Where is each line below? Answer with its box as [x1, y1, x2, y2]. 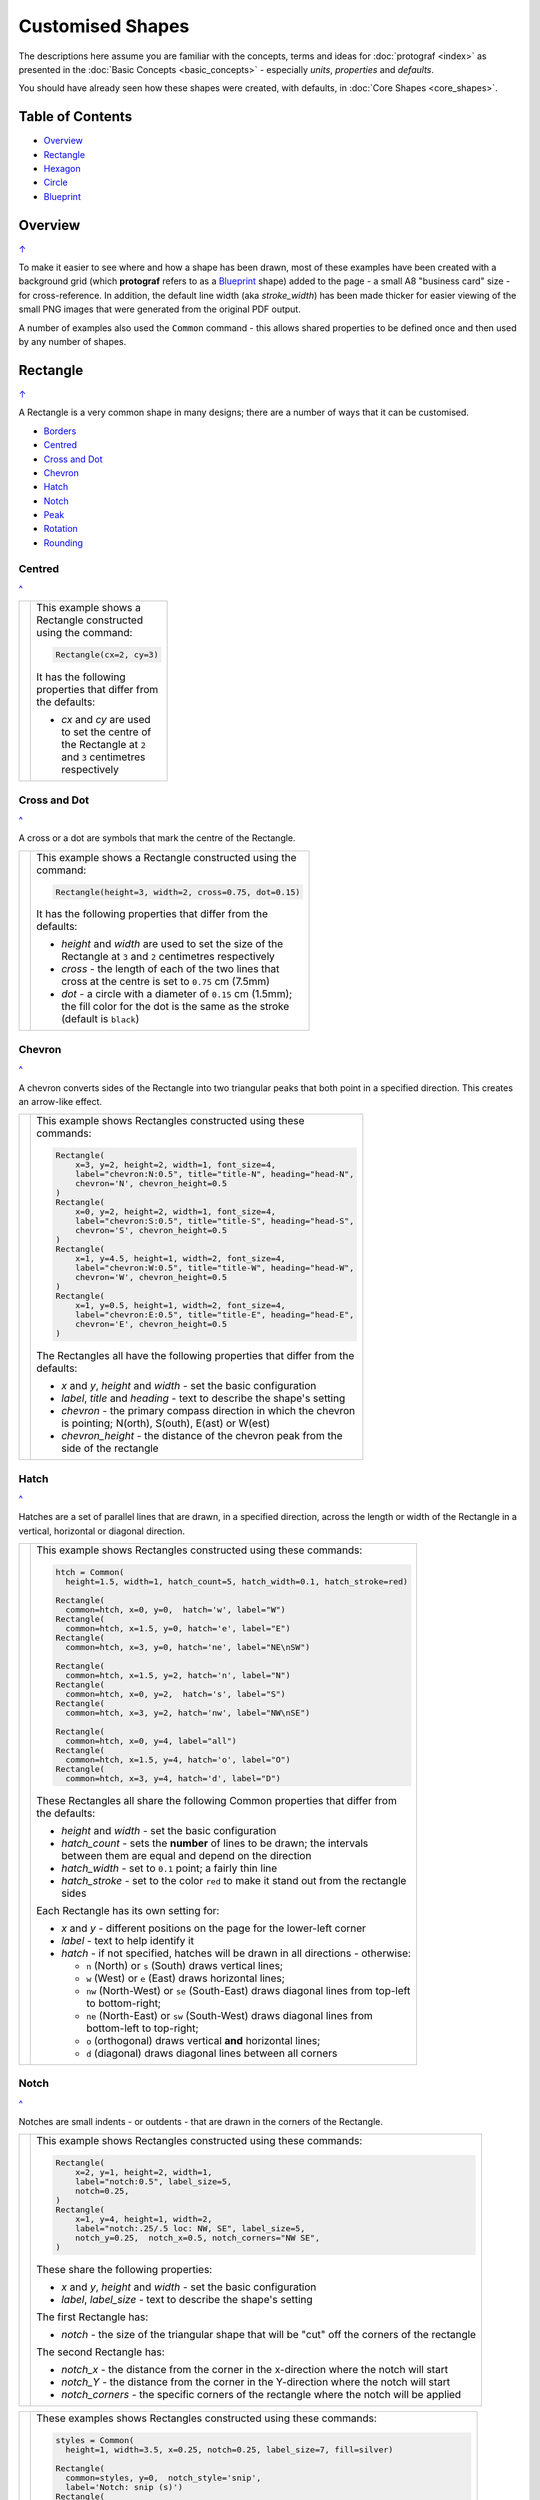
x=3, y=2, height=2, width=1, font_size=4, [75, 1160, 277, 1170]
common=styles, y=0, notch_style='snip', [65, 2473, 262, 2484]
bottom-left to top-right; [86, 2021, 199, 2035]
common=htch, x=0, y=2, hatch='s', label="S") [65, 1689, 286, 1699]
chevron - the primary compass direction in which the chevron [61, 1404, 355, 1418]
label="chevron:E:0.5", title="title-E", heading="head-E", [75, 1310, 355, 1320]
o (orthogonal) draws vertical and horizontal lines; [86, 2033, 321, 2047]
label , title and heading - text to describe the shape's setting [61, 1391, 346, 1405]
